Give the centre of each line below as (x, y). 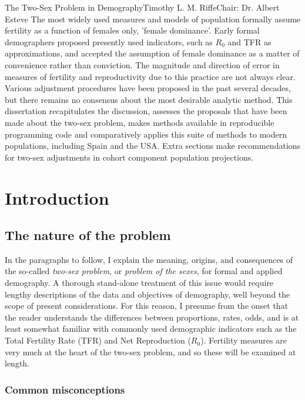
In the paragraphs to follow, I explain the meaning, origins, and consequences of (149, 259)
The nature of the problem (88, 235)
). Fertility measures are (244, 340)
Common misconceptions (65, 389)
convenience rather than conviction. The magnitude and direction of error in (142, 64)
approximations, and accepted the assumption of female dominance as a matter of (152, 53)
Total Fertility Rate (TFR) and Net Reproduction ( (98, 340)
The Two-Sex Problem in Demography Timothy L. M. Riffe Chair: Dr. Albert (142, 7)
